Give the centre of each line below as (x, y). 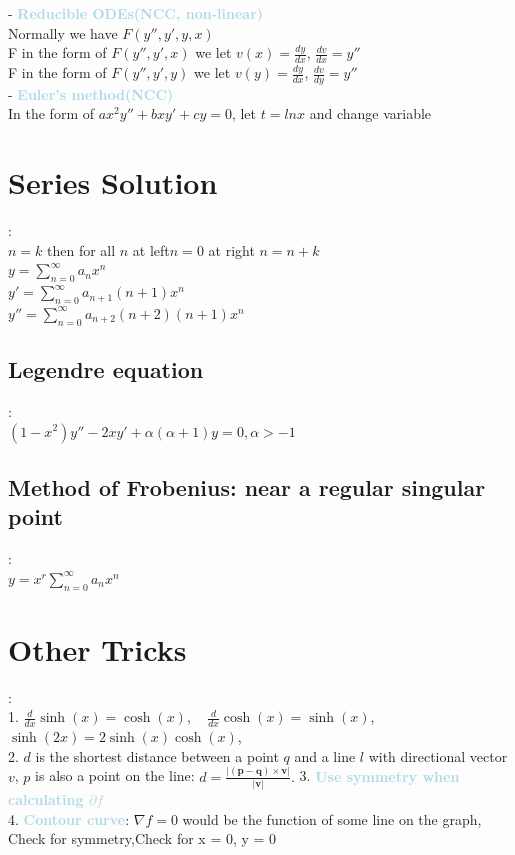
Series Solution (113, 182)
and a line (325, 755)
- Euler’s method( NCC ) (91, 93)
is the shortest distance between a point (157, 755)
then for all (81, 249)
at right (231, 249)
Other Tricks (97, 648)
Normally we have (63, 32)
